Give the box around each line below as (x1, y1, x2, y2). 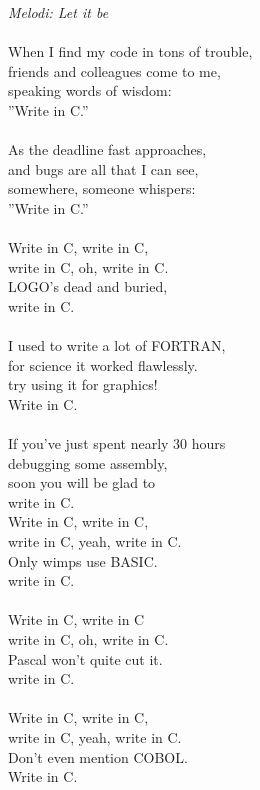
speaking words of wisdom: (8, 80, 172, 101)
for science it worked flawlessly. (8, 354, 198, 375)
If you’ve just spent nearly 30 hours (8, 433, 226, 454)
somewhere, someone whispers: (8, 178, 196, 199)
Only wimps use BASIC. (8, 550, 158, 571)
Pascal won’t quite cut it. (8, 648, 163, 669)
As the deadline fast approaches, (8, 139, 207, 160)
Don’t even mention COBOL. (8, 746, 188, 767)
